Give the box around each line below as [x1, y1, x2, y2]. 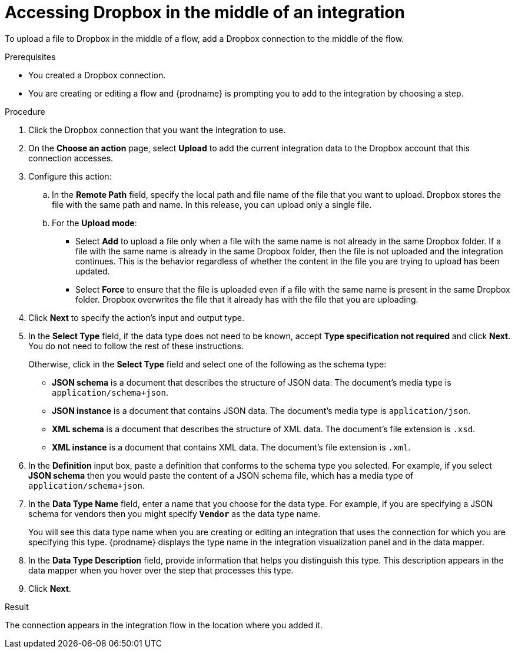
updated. [75, 266, 110, 276]
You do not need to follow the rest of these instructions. [28, 340, 244, 351]
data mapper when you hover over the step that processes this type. [28, 565, 294, 575]
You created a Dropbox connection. [28, 69, 166, 80]
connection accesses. [28, 153, 114, 163]
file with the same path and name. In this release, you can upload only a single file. [52, 199, 372, 210]
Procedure [5, 106, 45, 117]
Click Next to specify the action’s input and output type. [28, 312, 244, 323]
